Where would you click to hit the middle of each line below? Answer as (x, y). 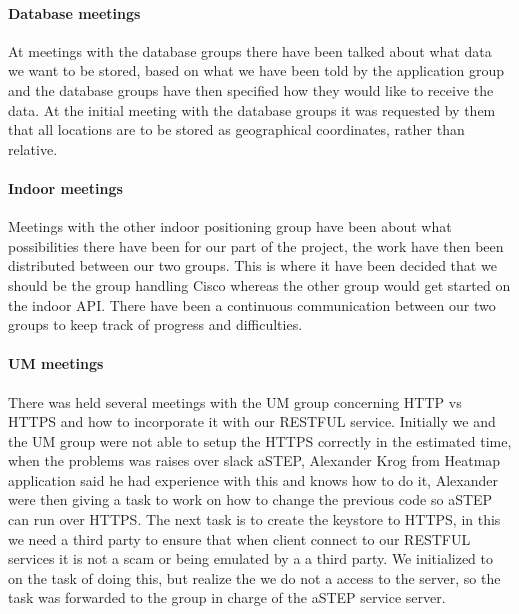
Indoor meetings (65, 187)
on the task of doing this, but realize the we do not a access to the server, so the (254, 577)
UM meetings (56, 363)
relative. (33, 148)
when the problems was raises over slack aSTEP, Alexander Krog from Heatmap (254, 460)
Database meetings (74, 12)
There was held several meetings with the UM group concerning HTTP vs (235, 401)
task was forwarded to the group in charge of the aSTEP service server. (227, 597)
